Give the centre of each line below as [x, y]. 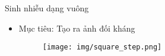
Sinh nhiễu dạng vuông [47, 8]
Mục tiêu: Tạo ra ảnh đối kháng [77, 28]
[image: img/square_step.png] [102, 47]
